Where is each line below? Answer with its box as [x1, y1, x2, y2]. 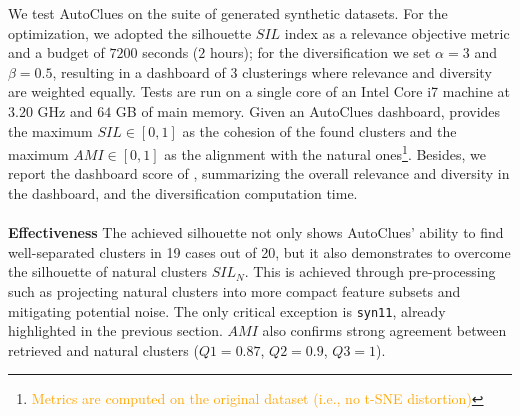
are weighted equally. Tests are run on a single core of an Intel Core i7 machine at [8, 81, 511, 102]
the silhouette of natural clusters [8, 261, 208, 282]
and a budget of [8, 42, 105, 63]
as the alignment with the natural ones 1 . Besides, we [164, 141, 486, 164]
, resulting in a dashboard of [52, 61, 226, 82]
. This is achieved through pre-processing [244, 261, 496, 282]
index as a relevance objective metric [284, 22, 510, 43]
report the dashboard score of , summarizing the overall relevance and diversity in [8, 163, 510, 184]
